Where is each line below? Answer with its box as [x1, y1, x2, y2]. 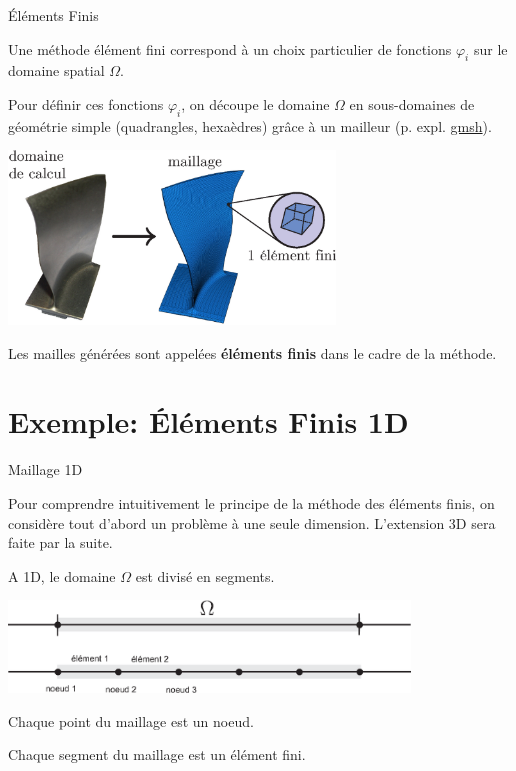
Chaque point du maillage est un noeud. [8, 710, 254, 731]
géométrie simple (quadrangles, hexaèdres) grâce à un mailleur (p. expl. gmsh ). [8, 115, 492, 136]
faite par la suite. [8, 532, 113, 553]
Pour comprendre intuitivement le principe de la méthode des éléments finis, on [8, 492, 495, 513]
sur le [473, 38, 508, 59]
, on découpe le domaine [181, 93, 330, 114]
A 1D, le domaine [8, 565, 116, 586]
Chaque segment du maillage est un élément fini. [8, 744, 306, 765]
